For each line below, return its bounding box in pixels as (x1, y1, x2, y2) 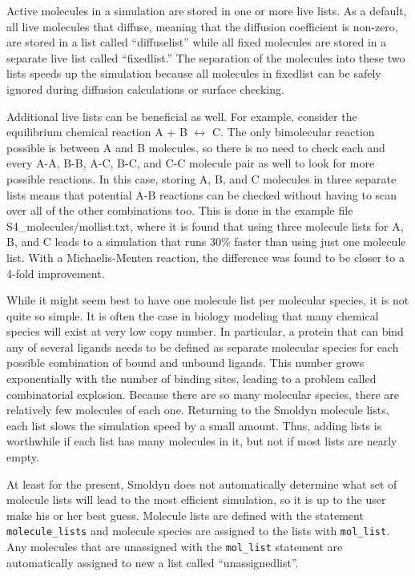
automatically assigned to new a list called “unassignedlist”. (6, 554, 299, 570)
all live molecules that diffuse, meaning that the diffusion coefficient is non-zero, (6, 18, 398, 34)
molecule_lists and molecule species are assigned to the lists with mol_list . (6, 522, 390, 539)
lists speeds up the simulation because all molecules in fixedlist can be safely (6, 65, 381, 82)
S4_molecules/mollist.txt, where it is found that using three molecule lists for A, (6, 217, 404, 234)
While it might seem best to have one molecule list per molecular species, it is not (6, 292, 409, 308)
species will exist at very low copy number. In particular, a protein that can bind (6, 323, 404, 340)
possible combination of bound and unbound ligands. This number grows (6, 354, 365, 371)
